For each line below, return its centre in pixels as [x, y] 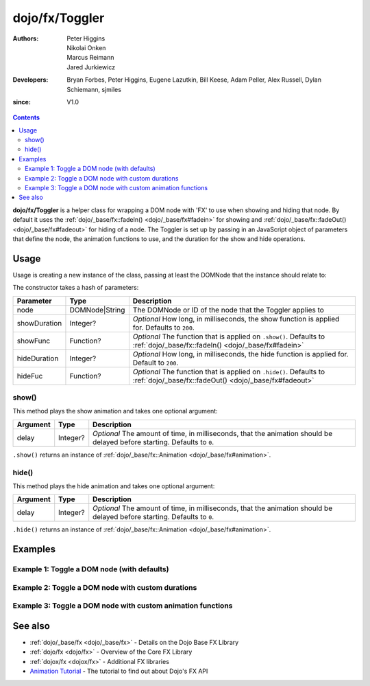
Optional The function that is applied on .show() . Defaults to [229, 336]
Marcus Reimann [90, 58]
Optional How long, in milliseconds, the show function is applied [236, 319]
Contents [26, 117]
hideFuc [30, 376]
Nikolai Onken [86, 47]
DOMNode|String [97, 310]
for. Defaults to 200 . [163, 328]
